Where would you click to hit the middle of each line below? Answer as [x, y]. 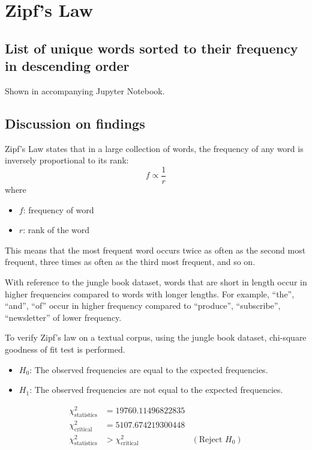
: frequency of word [58, 209]
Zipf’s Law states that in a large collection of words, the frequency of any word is [154, 148]
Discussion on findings [75, 123]
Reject [211, 439]
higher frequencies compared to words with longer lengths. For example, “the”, [150, 293]
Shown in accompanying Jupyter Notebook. [85, 90]
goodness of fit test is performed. [65, 349]
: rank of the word [56, 230]
